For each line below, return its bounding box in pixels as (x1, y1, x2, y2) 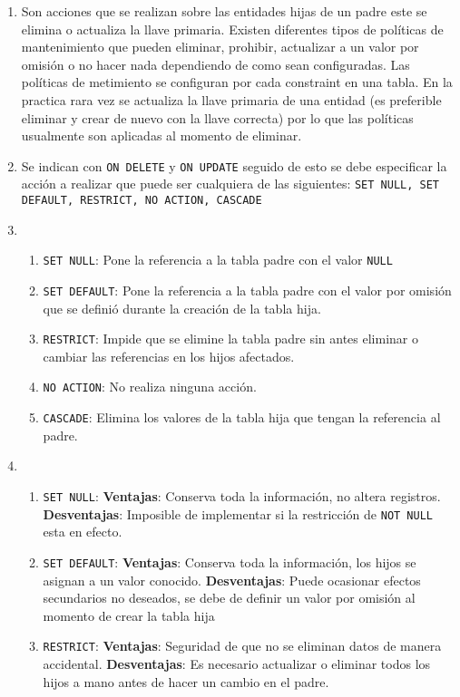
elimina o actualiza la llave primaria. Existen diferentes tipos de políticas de (21, 19, 444, 38)
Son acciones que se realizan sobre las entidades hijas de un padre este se (21, 2, 427, 20)
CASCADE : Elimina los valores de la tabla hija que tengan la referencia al (43, 408, 441, 427)
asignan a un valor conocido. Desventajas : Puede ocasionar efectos (43, 570, 421, 589)
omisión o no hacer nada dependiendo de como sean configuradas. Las (21, 54, 410, 73)
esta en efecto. (43, 522, 122, 541)
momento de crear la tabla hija (43, 605, 215, 624)
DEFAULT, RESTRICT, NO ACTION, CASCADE (21, 194, 262, 208)
